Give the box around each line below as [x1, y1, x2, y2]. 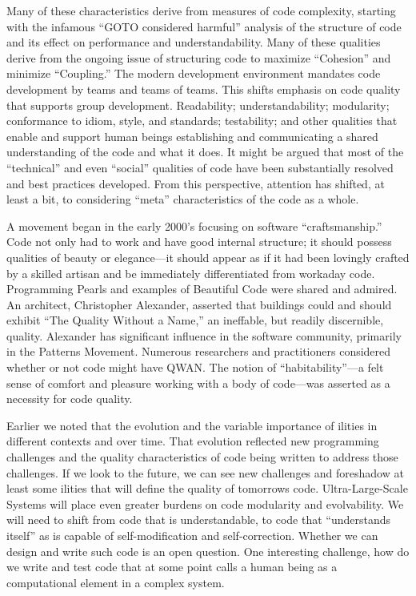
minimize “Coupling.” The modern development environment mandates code [6, 65, 381, 82]
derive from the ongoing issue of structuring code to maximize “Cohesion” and [6, 49, 391, 66]
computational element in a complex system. [6, 574, 225, 590]
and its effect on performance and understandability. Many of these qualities [6, 34, 381, 50]
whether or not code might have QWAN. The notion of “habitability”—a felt [6, 359, 384, 376]
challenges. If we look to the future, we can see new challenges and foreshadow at [6, 464, 404, 481]
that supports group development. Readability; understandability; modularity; [6, 96, 390, 113]
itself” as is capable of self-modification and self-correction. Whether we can [6, 527, 378, 543]
